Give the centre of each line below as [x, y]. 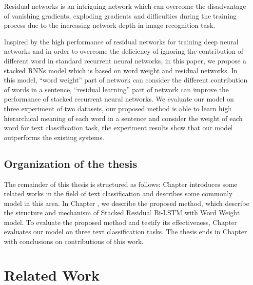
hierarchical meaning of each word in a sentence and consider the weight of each [123, 118]
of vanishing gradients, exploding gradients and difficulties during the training [120, 15]
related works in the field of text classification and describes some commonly [118, 193]
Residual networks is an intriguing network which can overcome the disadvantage [125, 6]
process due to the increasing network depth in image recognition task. [110, 25]
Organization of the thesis [71, 163]
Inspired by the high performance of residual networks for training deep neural [121, 41]
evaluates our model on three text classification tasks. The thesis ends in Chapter [126, 232]
